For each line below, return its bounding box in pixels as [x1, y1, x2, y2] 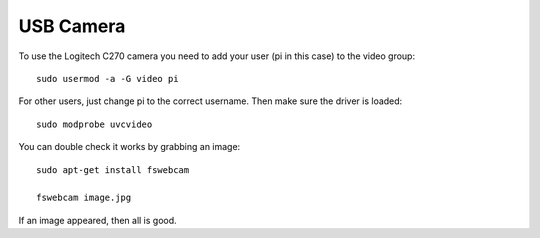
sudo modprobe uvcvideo [36, 118, 153, 130]
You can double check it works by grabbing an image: [18, 141, 241, 153]
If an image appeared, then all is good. [18, 214, 177, 226]
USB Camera [18, 15, 126, 37]
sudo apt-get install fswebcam [36, 164, 190, 175]
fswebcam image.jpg [36, 192, 132, 204]
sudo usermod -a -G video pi [36, 73, 179, 84]
